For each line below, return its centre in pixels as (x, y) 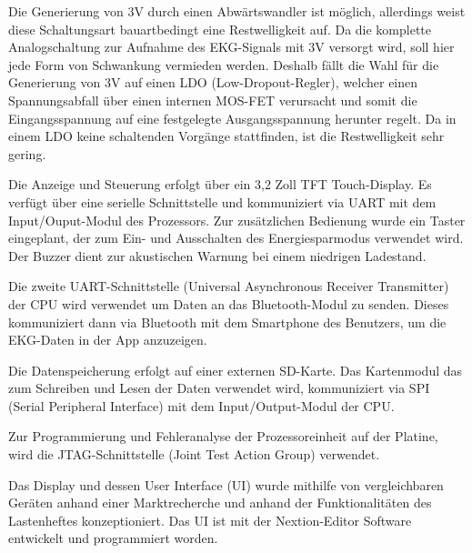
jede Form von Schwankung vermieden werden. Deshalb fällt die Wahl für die (224, 64)
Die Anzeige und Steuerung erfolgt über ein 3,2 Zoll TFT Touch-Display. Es (220, 184)
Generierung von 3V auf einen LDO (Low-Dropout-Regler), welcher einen (213, 82)
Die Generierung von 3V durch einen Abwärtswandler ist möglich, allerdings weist (237, 11)
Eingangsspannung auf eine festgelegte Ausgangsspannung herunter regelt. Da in (232, 118)
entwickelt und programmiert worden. (113, 538)
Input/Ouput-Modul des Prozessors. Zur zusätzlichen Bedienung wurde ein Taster (237, 220)
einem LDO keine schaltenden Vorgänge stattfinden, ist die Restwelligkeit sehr (226, 136)
